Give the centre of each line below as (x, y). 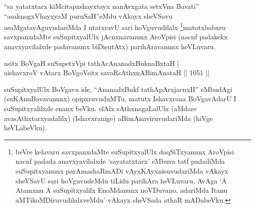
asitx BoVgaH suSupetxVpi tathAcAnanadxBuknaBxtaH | (92, 63)
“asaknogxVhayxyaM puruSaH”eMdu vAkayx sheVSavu (88, 15)
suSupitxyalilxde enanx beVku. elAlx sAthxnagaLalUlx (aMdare (100, 108)
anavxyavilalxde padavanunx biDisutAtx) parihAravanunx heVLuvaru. (110, 46)
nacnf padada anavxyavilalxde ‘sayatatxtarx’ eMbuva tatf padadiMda (120, 161)
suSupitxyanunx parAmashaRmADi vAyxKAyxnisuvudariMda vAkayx (122, 170)
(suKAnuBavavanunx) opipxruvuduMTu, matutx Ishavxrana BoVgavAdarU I (120, 99)
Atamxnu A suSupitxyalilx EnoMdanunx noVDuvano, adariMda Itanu (121, 190)
